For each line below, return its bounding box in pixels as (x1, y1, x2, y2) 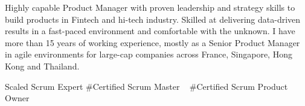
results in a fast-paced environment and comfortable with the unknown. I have (5, 25, 295, 37)
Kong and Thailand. (5, 59, 80, 72)
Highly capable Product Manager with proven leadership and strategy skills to (5, 1, 295, 13)
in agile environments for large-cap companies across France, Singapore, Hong (5, 48, 292, 60)
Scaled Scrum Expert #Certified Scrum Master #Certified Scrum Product (5, 80, 288, 92)
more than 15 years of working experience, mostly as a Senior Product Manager (5, 36, 300, 49)
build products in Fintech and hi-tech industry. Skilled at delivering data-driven (5, 13, 301, 25)
